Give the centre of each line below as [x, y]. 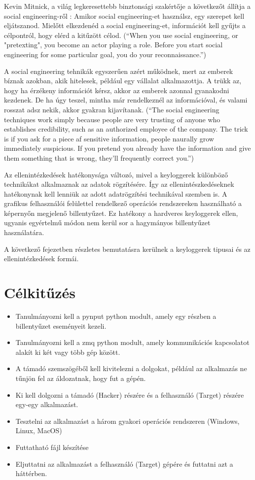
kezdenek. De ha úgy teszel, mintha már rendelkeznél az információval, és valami [126, 100]
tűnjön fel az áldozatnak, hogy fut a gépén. [81, 378]
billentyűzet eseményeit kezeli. [61, 326]
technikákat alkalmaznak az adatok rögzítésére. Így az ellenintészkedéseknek [119, 184]
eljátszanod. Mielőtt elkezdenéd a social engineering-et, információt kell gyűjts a [125, 25]
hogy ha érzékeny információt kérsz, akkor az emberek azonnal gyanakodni [117, 90]
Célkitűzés [40, 292]
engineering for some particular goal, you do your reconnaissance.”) [105, 54]
